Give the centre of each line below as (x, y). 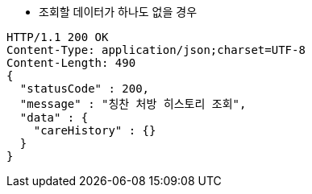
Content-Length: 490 (71, 63)
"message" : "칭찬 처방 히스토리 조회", (133, 104)
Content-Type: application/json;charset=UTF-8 (156, 50)
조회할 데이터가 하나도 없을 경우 (118, 12)
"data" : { (54, 118)
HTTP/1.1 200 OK (58, 37)
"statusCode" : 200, (85, 89)
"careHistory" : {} (95, 130)
